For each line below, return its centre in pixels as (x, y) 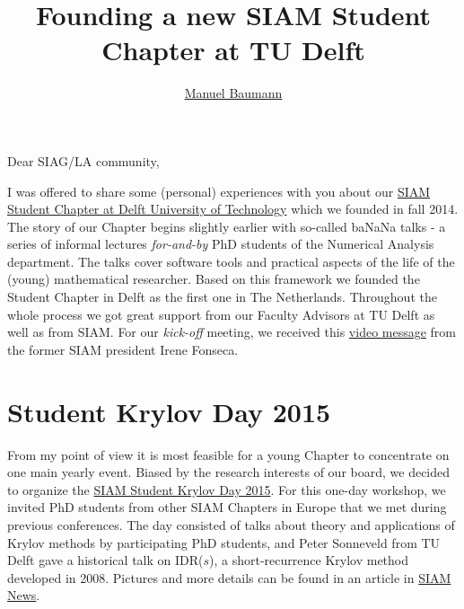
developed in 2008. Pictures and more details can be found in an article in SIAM (229, 577)
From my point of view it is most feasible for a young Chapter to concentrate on (228, 454)
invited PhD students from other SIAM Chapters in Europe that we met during (227, 507)
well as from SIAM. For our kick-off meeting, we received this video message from (232, 332)
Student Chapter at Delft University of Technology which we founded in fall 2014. (233, 209)
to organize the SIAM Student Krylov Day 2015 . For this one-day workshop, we (227, 489)
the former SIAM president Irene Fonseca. (123, 349)
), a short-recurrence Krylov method (309, 560)
